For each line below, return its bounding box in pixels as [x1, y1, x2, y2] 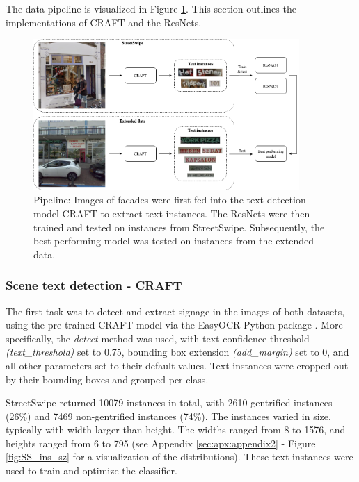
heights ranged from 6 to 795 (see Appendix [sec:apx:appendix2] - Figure [6, 435, 316, 450]
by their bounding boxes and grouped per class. [6, 372, 209, 386]
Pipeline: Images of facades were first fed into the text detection [33, 192, 306, 207]
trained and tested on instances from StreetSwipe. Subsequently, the [33, 219, 325, 234]
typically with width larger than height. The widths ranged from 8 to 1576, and [6, 422, 346, 437]
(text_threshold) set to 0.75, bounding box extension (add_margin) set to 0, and [6, 344, 349, 359]
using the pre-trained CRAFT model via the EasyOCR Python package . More [6, 317, 343, 332]
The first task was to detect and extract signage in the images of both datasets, [6, 304, 345, 318]
